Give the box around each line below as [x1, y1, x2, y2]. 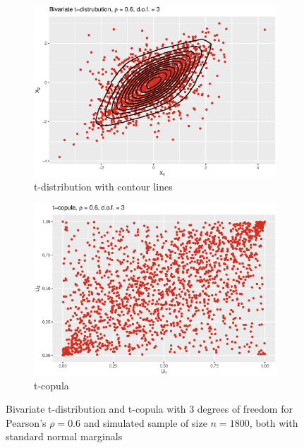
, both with [249, 415, 298, 430]
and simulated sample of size [83, 415, 207, 430]
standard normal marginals [6, 429, 123, 444]
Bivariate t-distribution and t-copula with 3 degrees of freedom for [6, 401, 293, 416]
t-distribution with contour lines [34, 179, 173, 194]
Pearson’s [6, 415, 47, 430]
